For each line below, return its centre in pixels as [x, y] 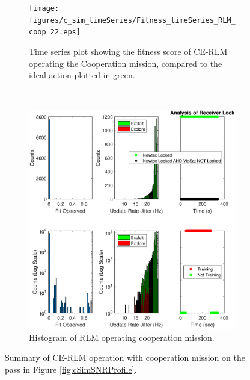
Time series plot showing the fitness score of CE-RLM [128, 51]
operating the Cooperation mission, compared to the [126, 63]
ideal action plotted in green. [82, 75]
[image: [44, 8]
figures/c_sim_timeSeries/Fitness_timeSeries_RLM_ [132, 20]
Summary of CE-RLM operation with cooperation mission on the [125, 357]
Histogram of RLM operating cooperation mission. [122, 337]
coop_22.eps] [55, 32]
